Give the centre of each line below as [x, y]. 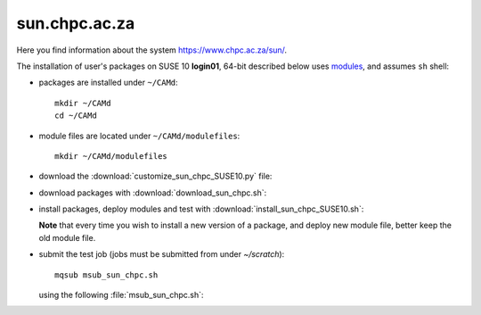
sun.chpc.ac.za [76, 23]
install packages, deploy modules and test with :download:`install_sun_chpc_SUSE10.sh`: [201, 209]
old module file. [67, 237]
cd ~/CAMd [76, 116]
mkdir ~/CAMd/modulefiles [111, 156]
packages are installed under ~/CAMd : [108, 83]
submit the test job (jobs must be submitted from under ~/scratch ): [162, 254]
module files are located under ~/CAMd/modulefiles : [139, 136]
